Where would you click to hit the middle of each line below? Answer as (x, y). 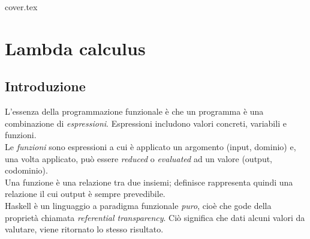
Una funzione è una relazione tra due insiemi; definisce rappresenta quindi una (149, 182)
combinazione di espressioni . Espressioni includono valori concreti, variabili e (146, 123)
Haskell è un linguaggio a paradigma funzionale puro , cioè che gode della (138, 205)
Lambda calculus (75, 48)
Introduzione (45, 86)
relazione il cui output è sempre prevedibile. (85, 194)
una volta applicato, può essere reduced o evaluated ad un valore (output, (139, 158)
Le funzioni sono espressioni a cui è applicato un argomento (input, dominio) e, (151, 146)
